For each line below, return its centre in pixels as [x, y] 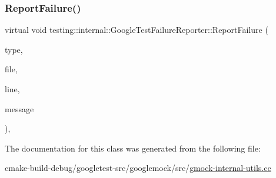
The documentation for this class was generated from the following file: [133, 148]
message [19, 108]
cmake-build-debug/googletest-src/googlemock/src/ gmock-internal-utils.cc [138, 168]
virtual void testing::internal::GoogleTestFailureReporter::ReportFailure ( [137, 30]
